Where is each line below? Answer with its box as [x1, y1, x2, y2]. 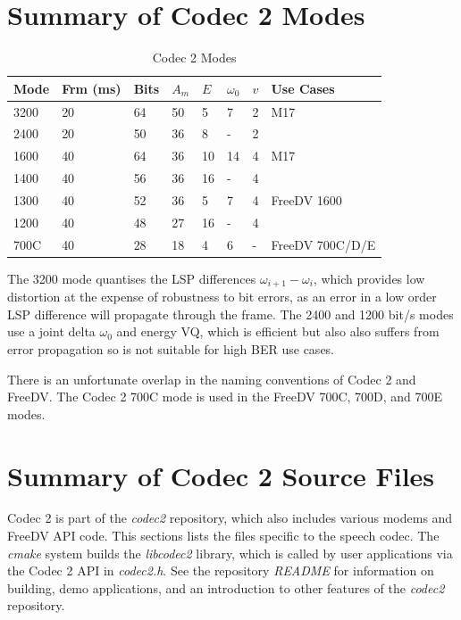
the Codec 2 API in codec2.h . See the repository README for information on [7, 561, 434, 580]
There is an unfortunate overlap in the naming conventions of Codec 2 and [7, 369, 416, 388]
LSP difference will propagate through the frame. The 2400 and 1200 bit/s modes [7, 304, 454, 323]
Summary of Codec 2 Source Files [7, 457, 435, 493]
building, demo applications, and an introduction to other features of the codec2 [7, 578, 445, 597]
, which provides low [313, 269, 425, 287]
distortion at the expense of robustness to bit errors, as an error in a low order [7, 287, 437, 306]
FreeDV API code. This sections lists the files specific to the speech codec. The [7, 526, 440, 545]
